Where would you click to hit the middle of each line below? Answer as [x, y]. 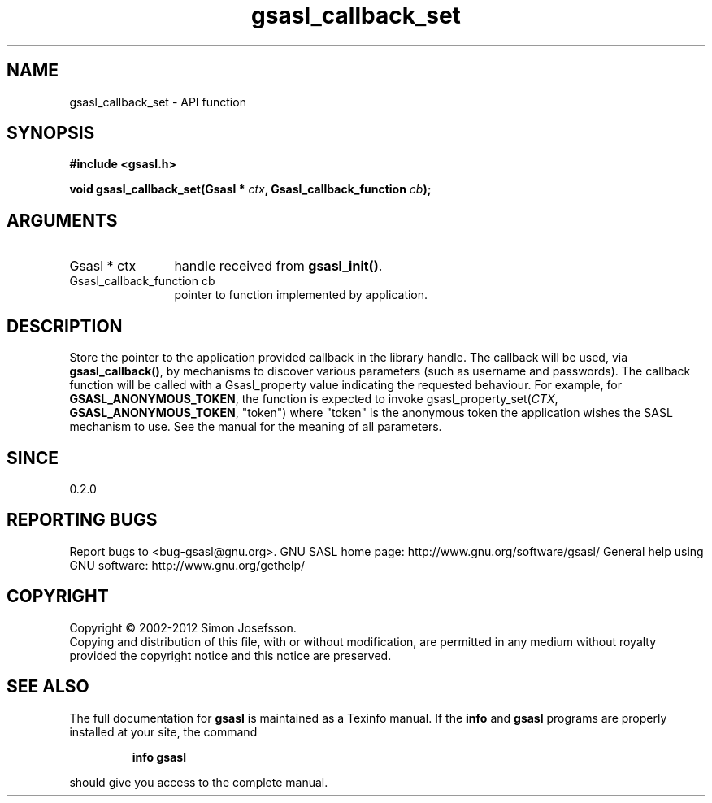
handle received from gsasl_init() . [278, 266]
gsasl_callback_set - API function [158, 102]
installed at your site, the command [163, 731]
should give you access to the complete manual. [199, 782]
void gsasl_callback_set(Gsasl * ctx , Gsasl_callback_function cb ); [250, 189]
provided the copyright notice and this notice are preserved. [230, 655]
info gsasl [159, 757]
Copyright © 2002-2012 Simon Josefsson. [183, 627]
